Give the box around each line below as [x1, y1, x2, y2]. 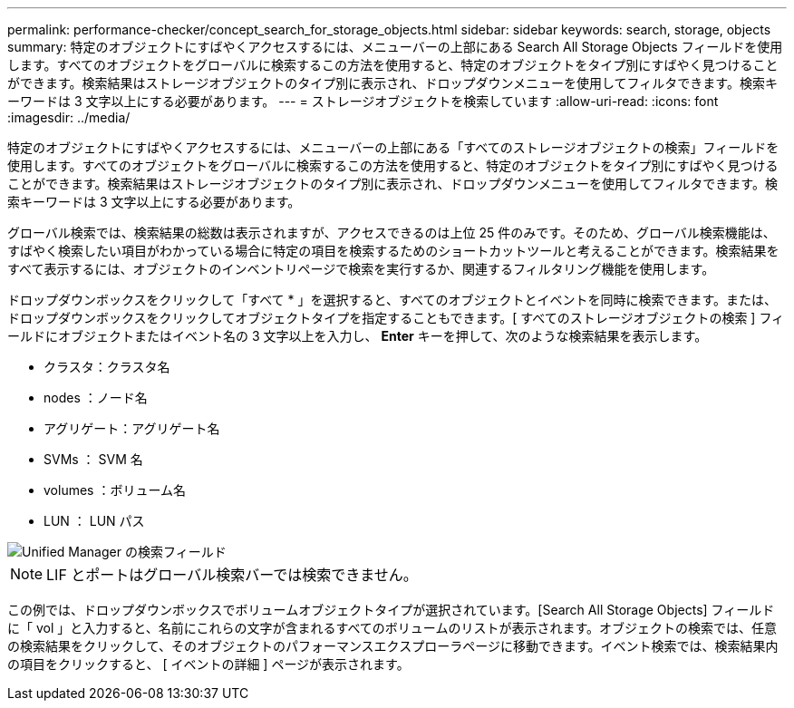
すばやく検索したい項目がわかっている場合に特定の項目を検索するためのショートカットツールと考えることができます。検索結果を [7, 243, 779, 258]
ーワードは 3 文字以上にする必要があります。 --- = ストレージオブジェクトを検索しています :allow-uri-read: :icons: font [7, 93, 719, 109]
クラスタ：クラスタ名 [44, 359, 170, 374]
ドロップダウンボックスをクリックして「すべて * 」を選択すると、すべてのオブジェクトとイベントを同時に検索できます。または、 [7, 292, 778, 307]
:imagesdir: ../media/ [7, 110, 131, 125]
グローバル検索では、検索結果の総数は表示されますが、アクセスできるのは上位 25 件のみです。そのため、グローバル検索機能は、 [7, 225, 776, 240]
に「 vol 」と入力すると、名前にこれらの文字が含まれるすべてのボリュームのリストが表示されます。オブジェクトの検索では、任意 [7, 620, 778, 635]
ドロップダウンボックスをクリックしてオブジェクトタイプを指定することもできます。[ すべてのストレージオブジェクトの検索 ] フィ [7, 310, 785, 325]
